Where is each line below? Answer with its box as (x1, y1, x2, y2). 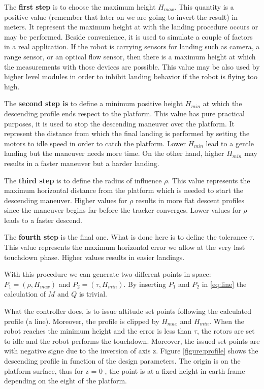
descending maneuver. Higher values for (4, 195, 127, 205)
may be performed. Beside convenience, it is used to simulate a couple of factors (4, 31, 253, 42)
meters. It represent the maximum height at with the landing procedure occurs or (4, 21, 258, 32)
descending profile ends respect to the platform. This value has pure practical (4, 108, 245, 118)
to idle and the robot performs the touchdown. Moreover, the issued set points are (4, 335, 260, 346)
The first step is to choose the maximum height (4, 2, 156, 12)
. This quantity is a (174, 2, 234, 12)
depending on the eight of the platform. (4, 375, 127, 386)
